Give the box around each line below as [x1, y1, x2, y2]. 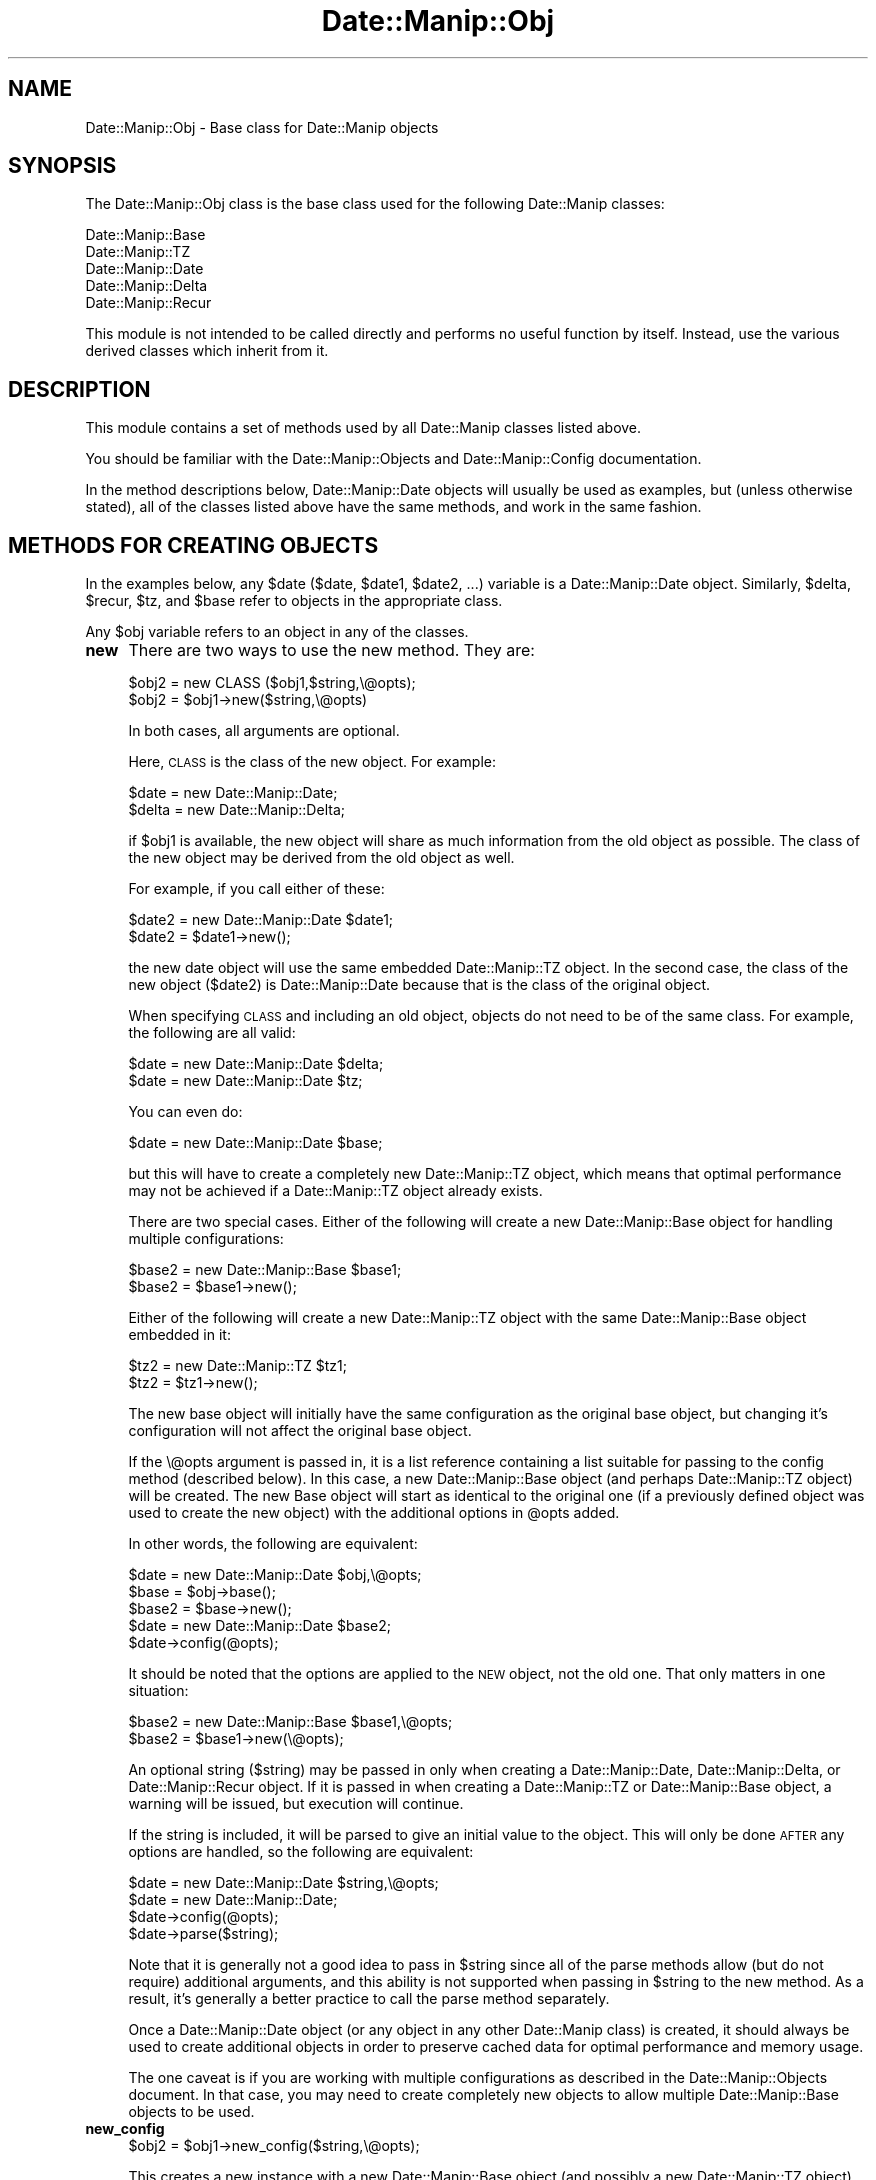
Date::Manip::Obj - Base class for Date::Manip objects [85, 118, 439, 136]
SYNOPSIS [8, 153, 117, 179]
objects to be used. [128, 2103, 255, 2121]
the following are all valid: [128, 1024, 296, 1042]
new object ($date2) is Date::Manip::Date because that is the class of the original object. [128, 976, 710, 994]
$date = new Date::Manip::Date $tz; [128, 1072, 363, 1090]
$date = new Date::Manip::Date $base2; [128, 1617, 391, 1635]
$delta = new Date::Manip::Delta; [128, 801, 345, 819]
